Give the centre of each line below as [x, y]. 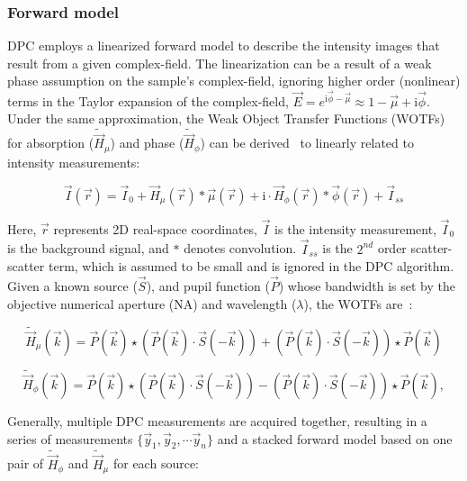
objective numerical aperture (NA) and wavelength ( [152, 303]
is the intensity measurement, [356, 228]
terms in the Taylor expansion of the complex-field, [148, 100]
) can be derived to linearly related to [307, 143]
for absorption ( [51, 143]
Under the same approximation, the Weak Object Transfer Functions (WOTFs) [226, 118]
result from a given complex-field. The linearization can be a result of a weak [220, 63]
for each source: [156, 463]
